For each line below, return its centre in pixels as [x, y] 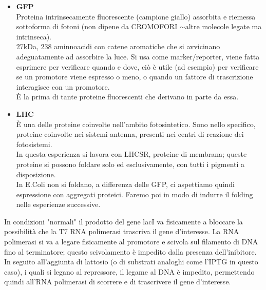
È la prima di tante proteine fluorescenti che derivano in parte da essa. [127, 97]
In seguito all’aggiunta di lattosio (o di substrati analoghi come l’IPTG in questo [131, 262]
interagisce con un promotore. [63, 86]
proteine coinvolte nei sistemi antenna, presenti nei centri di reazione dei [130, 134]
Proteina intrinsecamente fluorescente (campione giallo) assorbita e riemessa [136, 16]
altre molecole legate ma [223, 26]
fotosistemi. [34, 144]
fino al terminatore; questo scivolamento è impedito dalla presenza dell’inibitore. [130, 251]
